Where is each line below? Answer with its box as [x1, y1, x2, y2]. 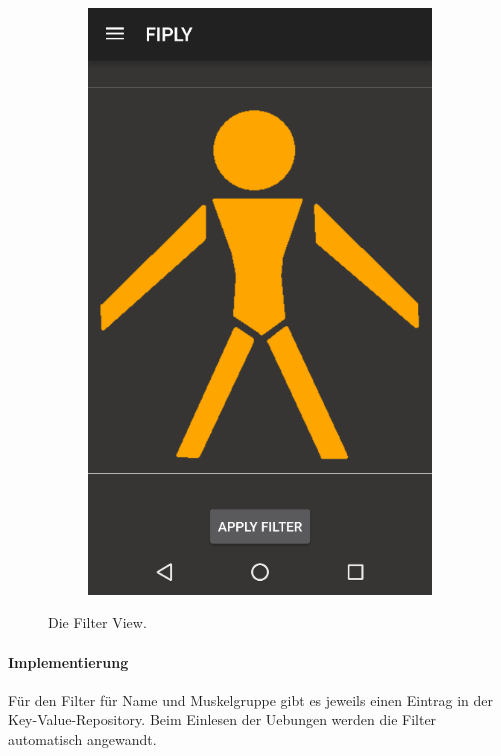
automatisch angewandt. [8, 728, 157, 749]
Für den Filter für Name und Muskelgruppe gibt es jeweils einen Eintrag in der [8, 689, 493, 710]
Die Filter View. [48, 612, 147, 633]
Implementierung [8, 651, 129, 672]
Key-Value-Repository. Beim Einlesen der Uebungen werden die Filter [8, 709, 437, 730]
